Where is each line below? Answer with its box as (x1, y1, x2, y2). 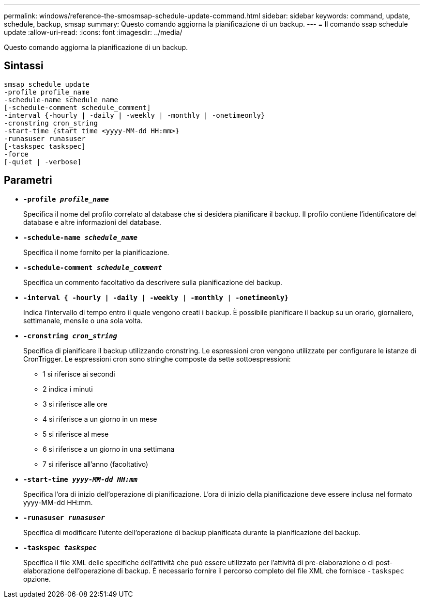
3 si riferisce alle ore (43, 399, 107, 408)
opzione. (23, 574, 51, 583)
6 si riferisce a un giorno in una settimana (43, 444, 175, 453)
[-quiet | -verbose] (4, 158, 82, 166)
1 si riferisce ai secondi (43, 369, 115, 378)
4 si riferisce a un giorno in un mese (43, 414, 157, 423)
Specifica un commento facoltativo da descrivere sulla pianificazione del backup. (23, 278, 283, 286)
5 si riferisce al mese (43, 429, 109, 438)
